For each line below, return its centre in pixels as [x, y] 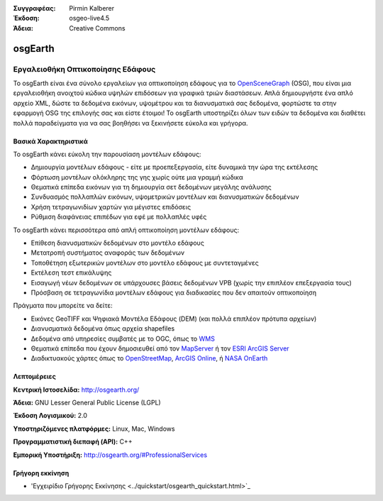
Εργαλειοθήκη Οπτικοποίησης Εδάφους [84, 69]
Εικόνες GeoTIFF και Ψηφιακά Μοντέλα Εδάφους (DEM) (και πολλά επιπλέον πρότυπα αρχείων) [174, 319]
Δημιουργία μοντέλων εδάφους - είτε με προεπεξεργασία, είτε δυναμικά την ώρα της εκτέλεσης [174, 167]
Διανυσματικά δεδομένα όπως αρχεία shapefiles [103, 329]
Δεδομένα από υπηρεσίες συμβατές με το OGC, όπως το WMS [123, 338]
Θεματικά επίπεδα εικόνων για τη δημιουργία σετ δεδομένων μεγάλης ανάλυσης [151, 187]
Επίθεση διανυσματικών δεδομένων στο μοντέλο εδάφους [118, 243]
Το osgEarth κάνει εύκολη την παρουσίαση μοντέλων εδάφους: [107, 154]
